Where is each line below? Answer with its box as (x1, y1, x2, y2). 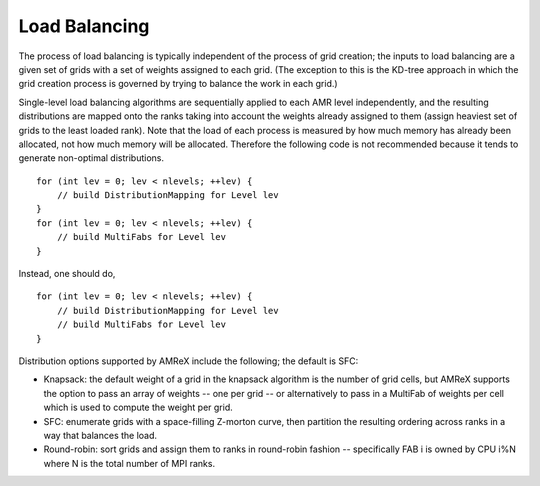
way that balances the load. (43, 429, 158, 441)
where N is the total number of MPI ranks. (43, 457, 215, 469)
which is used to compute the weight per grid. (43, 401, 234, 414)
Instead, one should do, (18, 268, 116, 280)
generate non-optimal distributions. (18, 152, 165, 164)
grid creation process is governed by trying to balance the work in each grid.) (18, 78, 339, 90)
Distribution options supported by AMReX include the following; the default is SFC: (18, 355, 359, 367)
